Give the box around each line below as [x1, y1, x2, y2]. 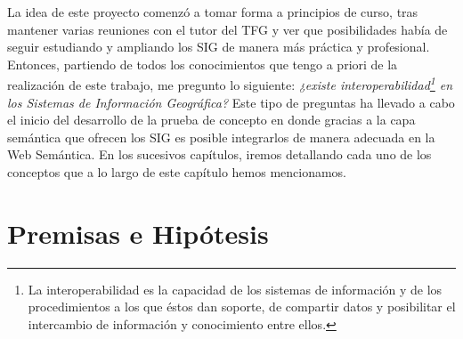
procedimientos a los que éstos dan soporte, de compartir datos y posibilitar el [28, 297, 456, 316]
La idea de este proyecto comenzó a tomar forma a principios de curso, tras [7, 3, 418, 20]
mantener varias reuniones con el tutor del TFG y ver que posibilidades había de [7, 20, 448, 38]
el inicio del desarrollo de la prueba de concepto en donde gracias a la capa [7, 110, 416, 129]
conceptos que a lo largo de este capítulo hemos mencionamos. [7, 163, 347, 181]
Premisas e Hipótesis [7, 214, 269, 251]
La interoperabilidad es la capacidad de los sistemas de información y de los [28, 279, 443, 298]
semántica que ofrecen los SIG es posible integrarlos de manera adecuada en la [7, 127, 435, 146]
